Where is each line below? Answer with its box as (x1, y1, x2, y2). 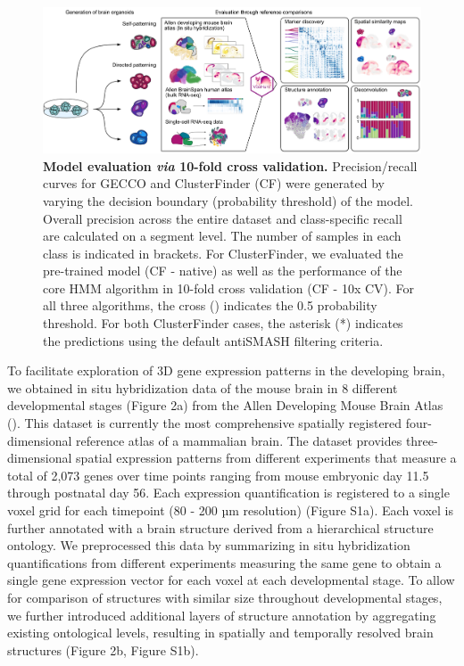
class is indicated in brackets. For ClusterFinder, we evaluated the (43, 243, 403, 262)
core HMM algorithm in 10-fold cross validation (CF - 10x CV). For (43, 278, 415, 297)
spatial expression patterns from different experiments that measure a (76, 448, 457, 467)
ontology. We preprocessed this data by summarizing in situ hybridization (7, 536, 410, 555)
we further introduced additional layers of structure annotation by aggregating (7, 605, 436, 624)
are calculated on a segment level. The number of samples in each (43, 226, 402, 245)
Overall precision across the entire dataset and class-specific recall (43, 209, 402, 227)
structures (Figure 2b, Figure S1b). (7, 640, 199, 659)
